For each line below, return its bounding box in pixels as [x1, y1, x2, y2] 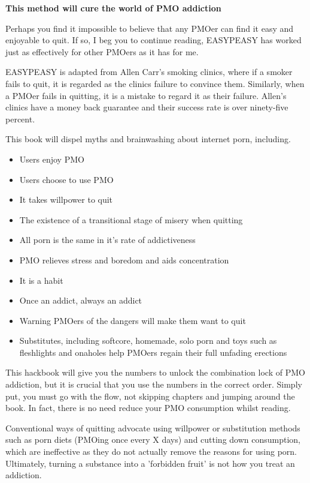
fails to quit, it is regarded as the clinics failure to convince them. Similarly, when [5, 77, 305, 89]
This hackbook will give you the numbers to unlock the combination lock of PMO [5, 366, 305, 379]
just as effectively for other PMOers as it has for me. [5, 45, 199, 58]
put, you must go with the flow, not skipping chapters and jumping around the [5, 389, 295, 402]
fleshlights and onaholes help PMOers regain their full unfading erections [19, 346, 287, 358]
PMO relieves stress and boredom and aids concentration [19, 253, 229, 266]
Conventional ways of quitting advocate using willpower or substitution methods [5, 421, 300, 434]
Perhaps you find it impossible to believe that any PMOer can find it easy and [5, 22, 294, 34]
